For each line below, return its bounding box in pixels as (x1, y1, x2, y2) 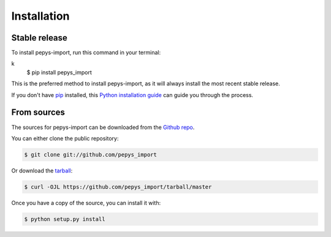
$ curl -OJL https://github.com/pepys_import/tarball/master (24, 183, 212, 190)
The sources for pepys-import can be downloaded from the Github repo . (11, 123, 195, 131)
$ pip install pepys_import (26, 68, 92, 76)
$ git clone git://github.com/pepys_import (24, 151, 158, 158)
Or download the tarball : (11, 166, 73, 174)
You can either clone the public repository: (11, 134, 119, 142)
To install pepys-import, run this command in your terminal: (11, 49, 161, 56)
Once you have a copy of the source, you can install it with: (11, 199, 161, 206)
